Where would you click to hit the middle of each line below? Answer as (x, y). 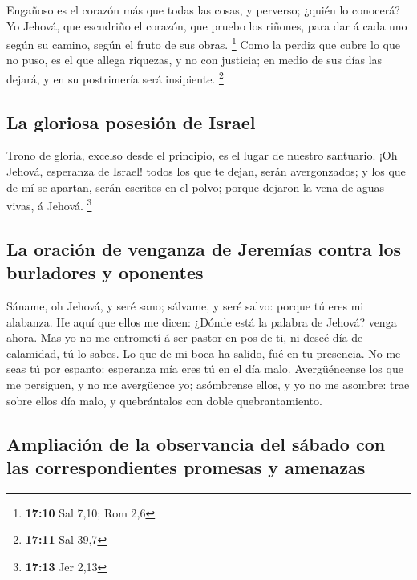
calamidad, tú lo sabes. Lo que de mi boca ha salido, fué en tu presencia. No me (204, 353)
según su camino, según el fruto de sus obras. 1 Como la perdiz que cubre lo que (203, 43)
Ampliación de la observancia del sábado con (196, 443)
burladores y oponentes (105, 272)
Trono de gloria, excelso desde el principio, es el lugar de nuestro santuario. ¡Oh (202, 155)
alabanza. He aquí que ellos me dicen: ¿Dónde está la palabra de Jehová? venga (202, 321)
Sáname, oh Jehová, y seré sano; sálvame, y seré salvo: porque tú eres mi (185, 306)
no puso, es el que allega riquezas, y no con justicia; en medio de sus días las (194, 60)
